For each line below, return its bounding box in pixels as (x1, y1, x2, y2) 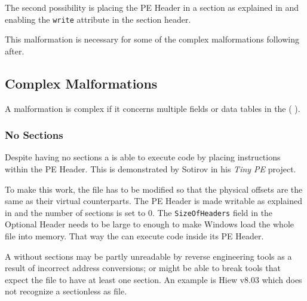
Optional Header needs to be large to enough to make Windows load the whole (5, 218, 294, 230)
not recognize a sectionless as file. (5, 285, 127, 297)
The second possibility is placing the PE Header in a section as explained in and (5, 1, 299, 13)
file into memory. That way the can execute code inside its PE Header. (5, 230, 264, 242)
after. (5, 44, 24, 57)
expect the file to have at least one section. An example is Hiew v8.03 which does (5, 273, 302, 285)
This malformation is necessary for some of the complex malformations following (5, 33, 299, 45)
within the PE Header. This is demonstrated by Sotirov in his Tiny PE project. (5, 163, 296, 175)
